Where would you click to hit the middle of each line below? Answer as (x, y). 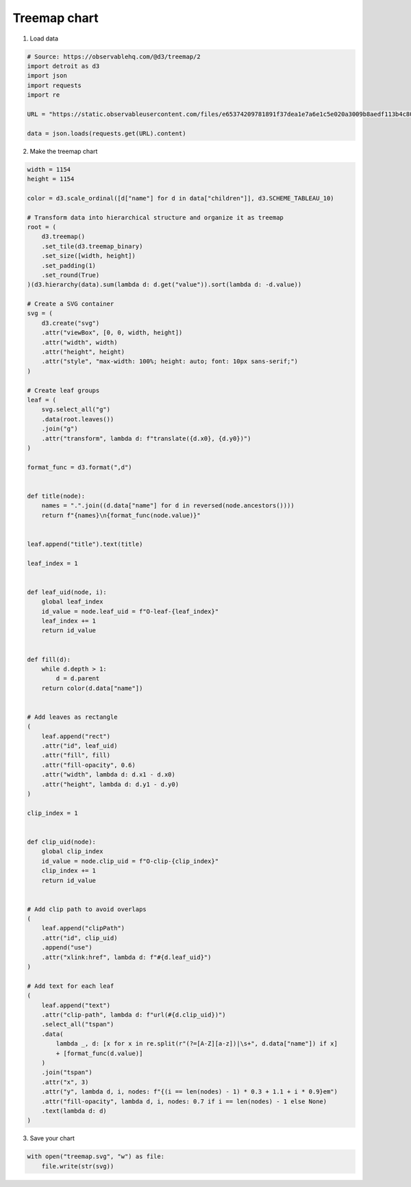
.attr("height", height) (83, 352)
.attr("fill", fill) (76, 756)
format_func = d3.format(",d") (80, 467)
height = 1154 (51, 179)
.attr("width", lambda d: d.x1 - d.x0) (109, 775)
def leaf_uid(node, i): (67, 592)
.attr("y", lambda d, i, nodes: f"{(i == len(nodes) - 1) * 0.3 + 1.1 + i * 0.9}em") (190, 1092)
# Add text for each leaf (71, 986)
